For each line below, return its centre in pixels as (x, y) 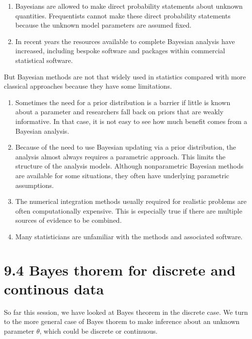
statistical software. (44, 60)
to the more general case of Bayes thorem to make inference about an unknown (122, 321)
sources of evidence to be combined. (68, 220)
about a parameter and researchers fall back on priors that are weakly (119, 112)
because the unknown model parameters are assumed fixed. (103, 25)
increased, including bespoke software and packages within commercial (120, 51)
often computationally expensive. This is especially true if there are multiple (129, 210)
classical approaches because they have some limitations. (88, 86)
